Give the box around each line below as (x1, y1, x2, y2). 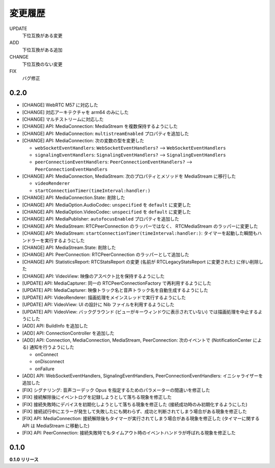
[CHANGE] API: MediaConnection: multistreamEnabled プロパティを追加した (22, 130, 189, 136)
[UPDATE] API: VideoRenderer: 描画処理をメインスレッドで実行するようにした (22, 294, 186, 300)
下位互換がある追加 (22, 46, 63, 53)
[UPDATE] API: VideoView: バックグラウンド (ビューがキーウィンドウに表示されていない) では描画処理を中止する (22, 309, 258, 315)
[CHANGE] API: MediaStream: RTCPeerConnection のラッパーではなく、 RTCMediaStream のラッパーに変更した (22, 223, 258, 229)
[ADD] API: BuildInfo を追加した (22, 323, 89, 329)
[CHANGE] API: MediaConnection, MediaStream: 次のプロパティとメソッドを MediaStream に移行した (22, 173, 236, 179)
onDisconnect (35, 359, 65, 365)
